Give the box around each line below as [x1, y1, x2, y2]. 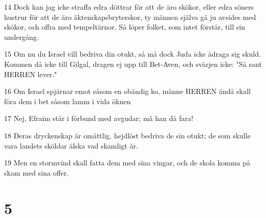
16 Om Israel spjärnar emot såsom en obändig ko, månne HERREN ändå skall [4, 86, 251, 96]
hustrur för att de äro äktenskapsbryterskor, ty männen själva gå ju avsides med [4, 11, 256, 22]
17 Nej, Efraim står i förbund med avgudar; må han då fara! [4, 113, 193, 124]
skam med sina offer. [4, 167, 69, 178]
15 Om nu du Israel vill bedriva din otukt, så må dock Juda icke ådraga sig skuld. [4, 49, 261, 59]
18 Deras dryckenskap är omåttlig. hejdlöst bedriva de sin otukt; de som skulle [4, 130, 251, 140]
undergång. [4, 31, 39, 42]
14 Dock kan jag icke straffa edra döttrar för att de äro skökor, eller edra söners [4, 2, 254, 12]
